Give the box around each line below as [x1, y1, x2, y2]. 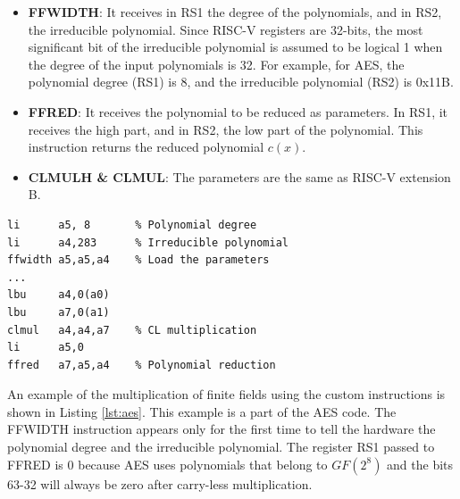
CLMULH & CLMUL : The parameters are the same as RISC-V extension [28, 167, 451, 186]
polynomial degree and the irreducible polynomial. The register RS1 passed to [7, 437, 435, 456]
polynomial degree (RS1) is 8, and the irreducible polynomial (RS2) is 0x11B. [28, 72, 454, 91]
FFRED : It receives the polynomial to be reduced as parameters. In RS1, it [28, 102, 448, 121]
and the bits [387, 454, 454, 473]
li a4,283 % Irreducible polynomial [7, 236, 289, 249]
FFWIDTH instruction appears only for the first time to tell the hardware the [7, 420, 436, 438]
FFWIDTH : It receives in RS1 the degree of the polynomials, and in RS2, [28, 3, 442, 21]
